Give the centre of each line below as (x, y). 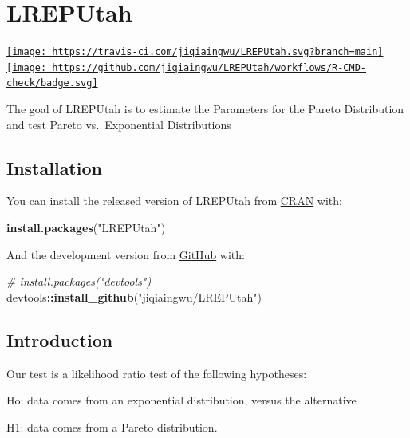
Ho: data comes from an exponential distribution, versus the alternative (181, 400)
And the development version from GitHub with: (126, 254)
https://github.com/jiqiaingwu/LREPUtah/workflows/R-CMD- (209, 67)
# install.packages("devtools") (79, 281)
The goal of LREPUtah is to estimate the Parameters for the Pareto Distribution (205, 109)
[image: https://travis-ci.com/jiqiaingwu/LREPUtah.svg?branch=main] (195, 52)
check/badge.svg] (52, 83)
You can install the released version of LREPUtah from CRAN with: (174, 201)
